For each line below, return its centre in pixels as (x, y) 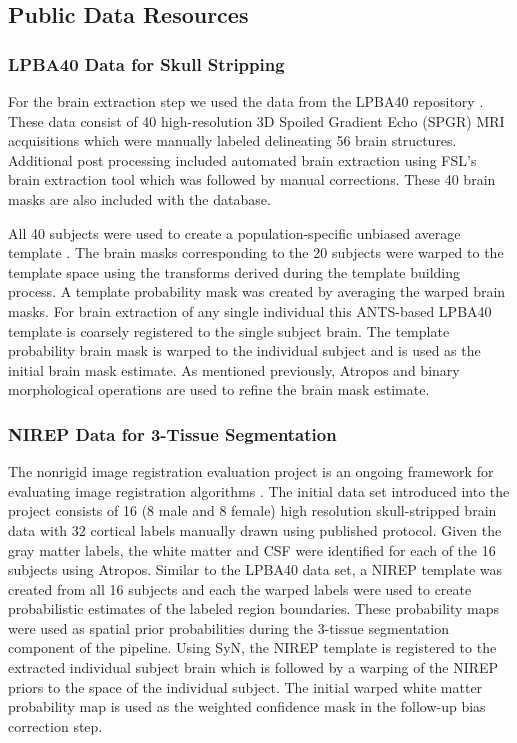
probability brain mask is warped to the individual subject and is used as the (244, 350)
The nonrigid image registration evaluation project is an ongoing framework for (251, 471)
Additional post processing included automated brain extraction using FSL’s (242, 159)
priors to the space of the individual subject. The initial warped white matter (245, 686)
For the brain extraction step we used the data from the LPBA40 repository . (246, 101)
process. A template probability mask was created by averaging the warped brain (257, 291)
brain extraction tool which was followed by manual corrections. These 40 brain (252, 179)
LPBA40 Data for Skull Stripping (146, 63)
